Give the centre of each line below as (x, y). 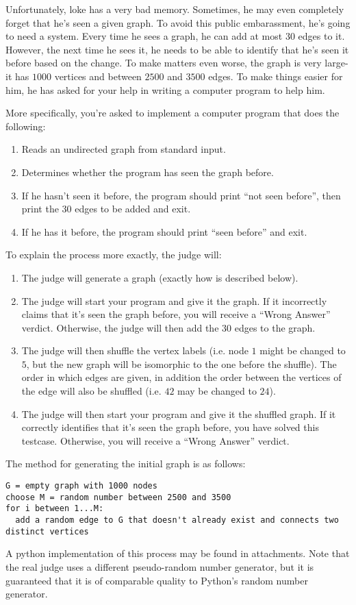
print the (40, 209)
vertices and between (98, 76)
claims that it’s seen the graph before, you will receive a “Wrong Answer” (176, 314)
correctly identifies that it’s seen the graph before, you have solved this (170, 427)
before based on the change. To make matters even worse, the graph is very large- (177, 63)
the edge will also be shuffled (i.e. (91, 391)
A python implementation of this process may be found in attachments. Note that (178, 553)
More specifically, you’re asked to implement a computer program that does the (173, 113)
